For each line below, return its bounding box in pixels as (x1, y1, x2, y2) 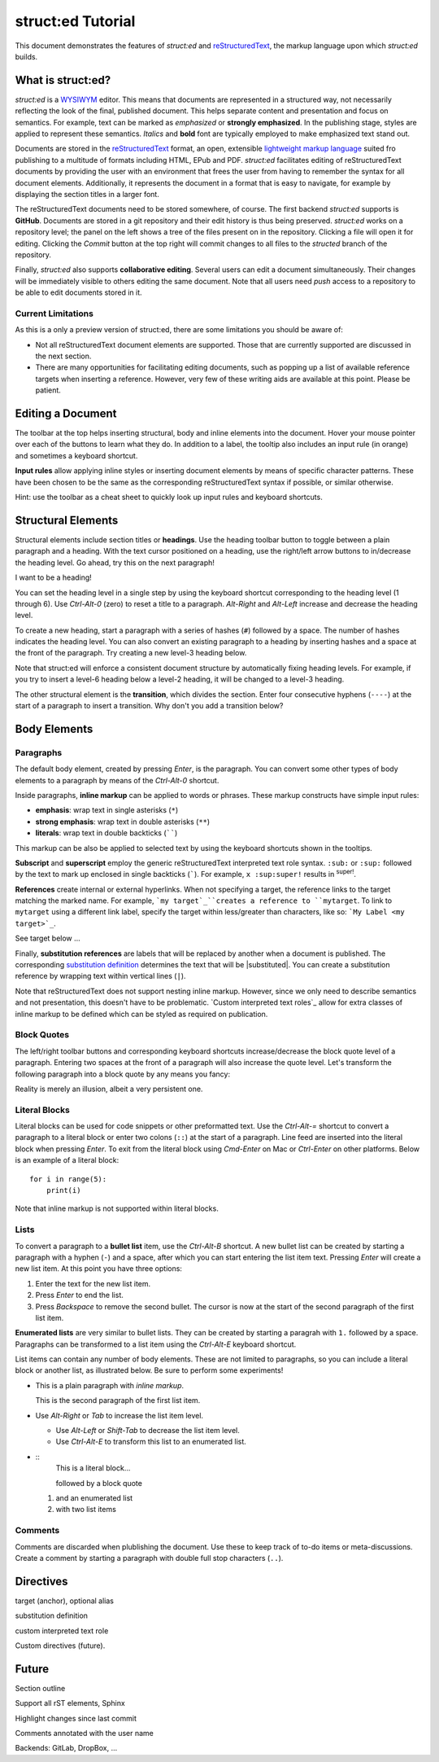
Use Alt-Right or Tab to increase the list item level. (35, 1410, 203, 1420)
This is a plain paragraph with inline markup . (35, 1380, 185, 1390)
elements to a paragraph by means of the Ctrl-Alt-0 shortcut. (15, 775, 219, 785)
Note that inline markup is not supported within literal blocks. (15, 1203, 219, 1213)
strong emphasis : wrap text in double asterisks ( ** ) (35, 817, 211, 826)
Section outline (15, 1683, 66, 1693)
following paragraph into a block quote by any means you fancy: (15, 1069, 231, 1079)
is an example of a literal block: (15, 1155, 120, 1165)
